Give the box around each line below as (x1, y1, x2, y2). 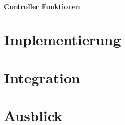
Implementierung (4, 30, 121, 49)
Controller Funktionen (4, 1, 80, 11)
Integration (4, 67, 80, 87)
